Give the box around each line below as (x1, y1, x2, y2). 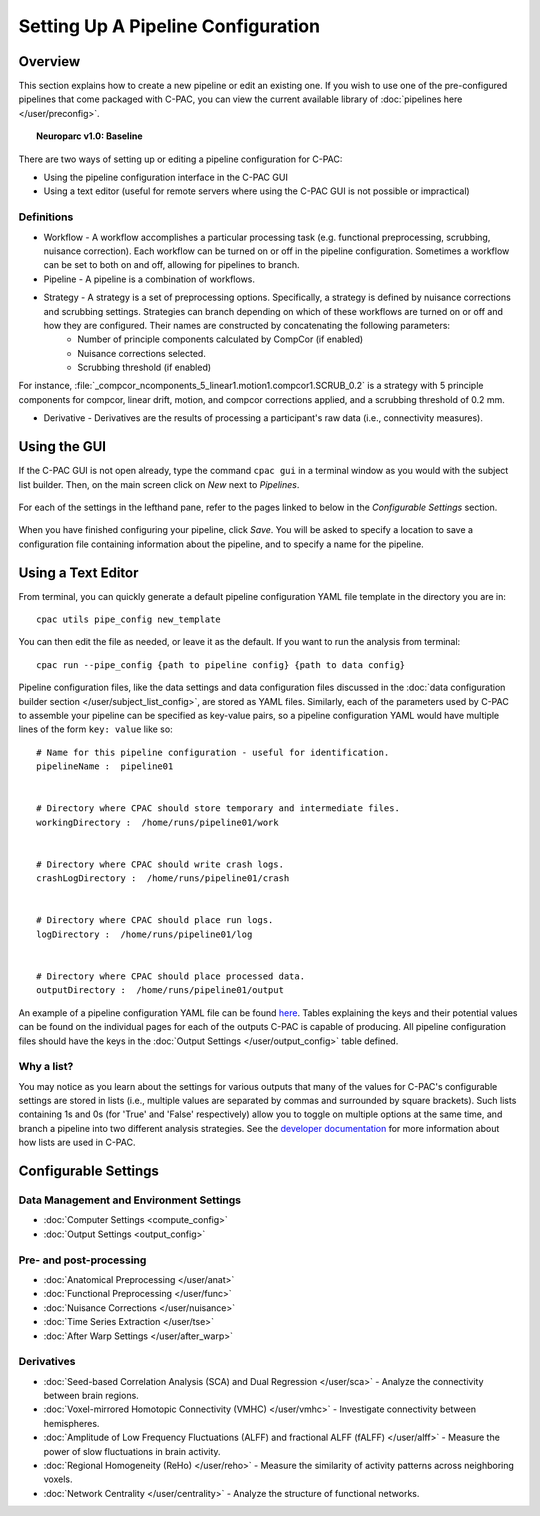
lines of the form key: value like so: (18, 723, 174, 735)
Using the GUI (18, 438, 107, 455)
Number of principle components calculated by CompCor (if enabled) (77, 333, 364, 345)
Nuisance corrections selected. (77, 347, 207, 359)
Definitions (18, 210, 74, 224)
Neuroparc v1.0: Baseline (36, 130, 144, 142)
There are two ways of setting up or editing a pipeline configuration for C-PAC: (18, 153, 343, 165)
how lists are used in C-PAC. (18, 1136, 136, 1149)
